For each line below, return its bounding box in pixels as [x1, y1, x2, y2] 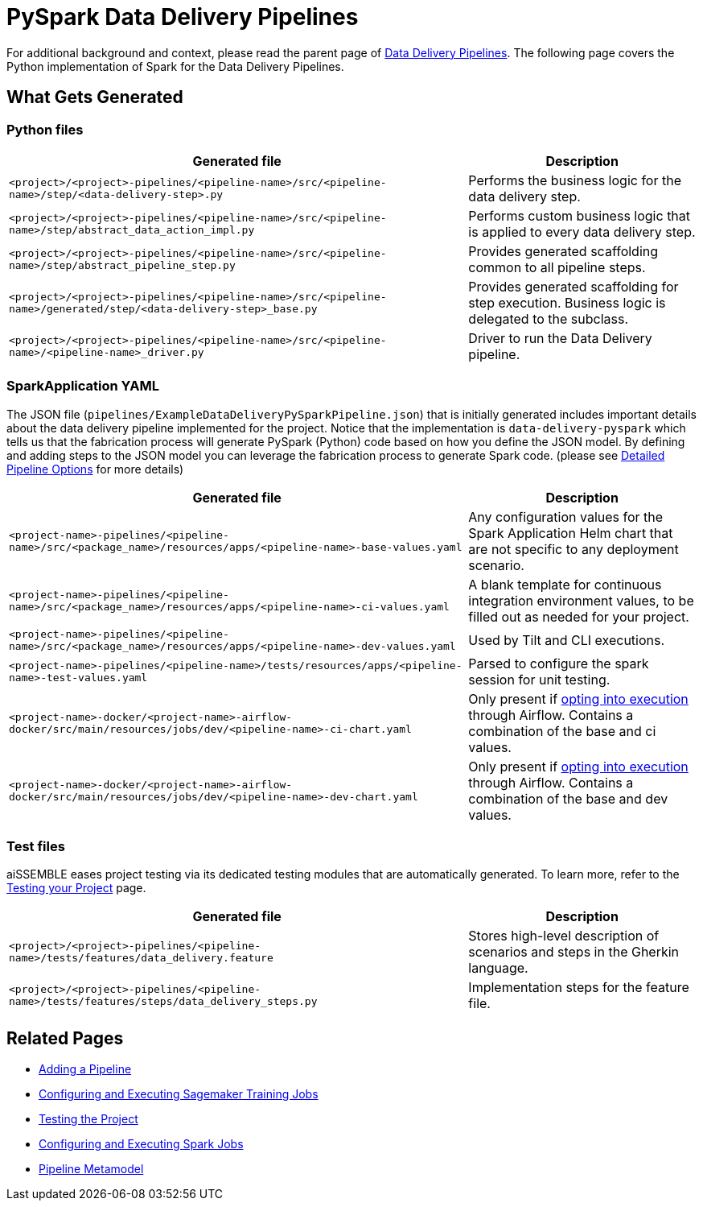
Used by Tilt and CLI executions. [468, 631, 665, 648]
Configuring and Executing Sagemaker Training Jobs [39, 1087, 319, 1102]
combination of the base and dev [468, 790, 668, 807]
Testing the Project [39, 1112, 138, 1126]
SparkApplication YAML [6, 378, 159, 395]
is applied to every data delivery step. [468, 223, 696, 240]
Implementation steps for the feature [468, 979, 689, 996]
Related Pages [6, 1027, 124, 1048]
